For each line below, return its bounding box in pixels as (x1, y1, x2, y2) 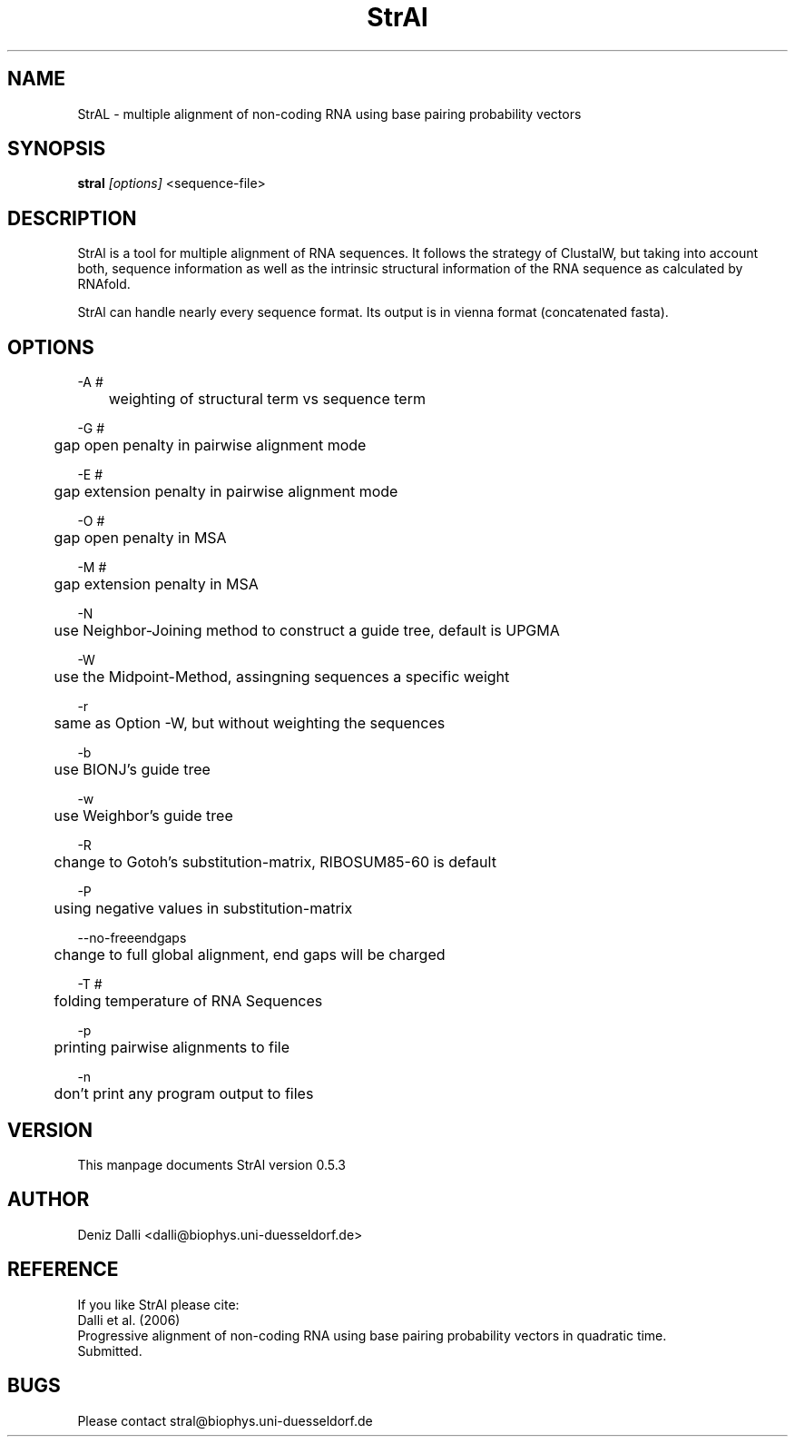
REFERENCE (7, 1258, 119, 1281)
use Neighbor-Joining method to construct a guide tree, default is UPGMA (54, 621, 560, 640)
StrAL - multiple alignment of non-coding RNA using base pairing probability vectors (77, 105, 582, 122)
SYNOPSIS (7, 137, 106, 161)
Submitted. (77, 1342, 142, 1359)
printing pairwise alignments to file (54, 1038, 290, 1057)
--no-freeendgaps (77, 930, 187, 946)
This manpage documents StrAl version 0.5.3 (77, 1156, 347, 1172)
